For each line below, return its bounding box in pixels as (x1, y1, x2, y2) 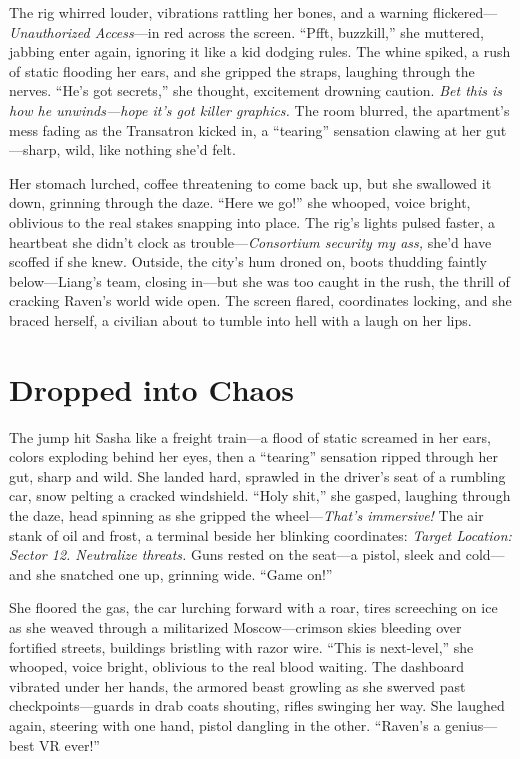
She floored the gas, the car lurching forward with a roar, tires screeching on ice (9, 597, 498, 618)
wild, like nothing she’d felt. (65, 139, 236, 160)
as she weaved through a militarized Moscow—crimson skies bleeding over (9, 616, 462, 637)
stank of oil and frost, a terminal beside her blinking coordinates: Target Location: (9, 524, 512, 545)
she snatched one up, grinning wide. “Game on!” (36, 563, 333, 584)
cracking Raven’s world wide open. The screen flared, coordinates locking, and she (9, 290, 512, 311)
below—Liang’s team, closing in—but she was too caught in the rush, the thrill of (9, 270, 510, 291)
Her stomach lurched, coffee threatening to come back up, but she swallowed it (9, 172, 492, 193)
